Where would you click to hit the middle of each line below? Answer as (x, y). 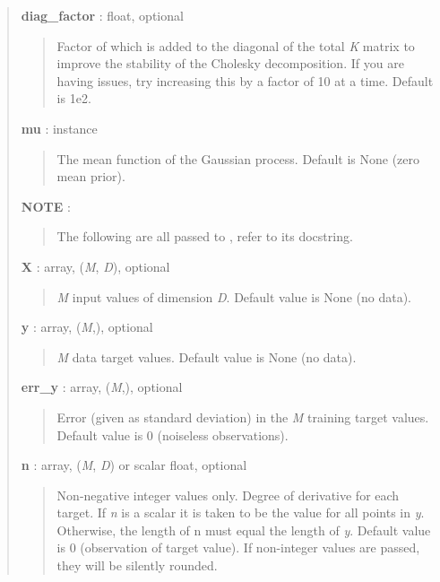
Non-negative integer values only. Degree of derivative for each (228, 495)
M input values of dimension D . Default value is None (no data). (234, 296)
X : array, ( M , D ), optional (95, 266)
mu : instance (59, 128)
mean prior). (91, 176)
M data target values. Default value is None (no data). (207, 356)
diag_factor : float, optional (102, 15)
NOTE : (46, 206)
